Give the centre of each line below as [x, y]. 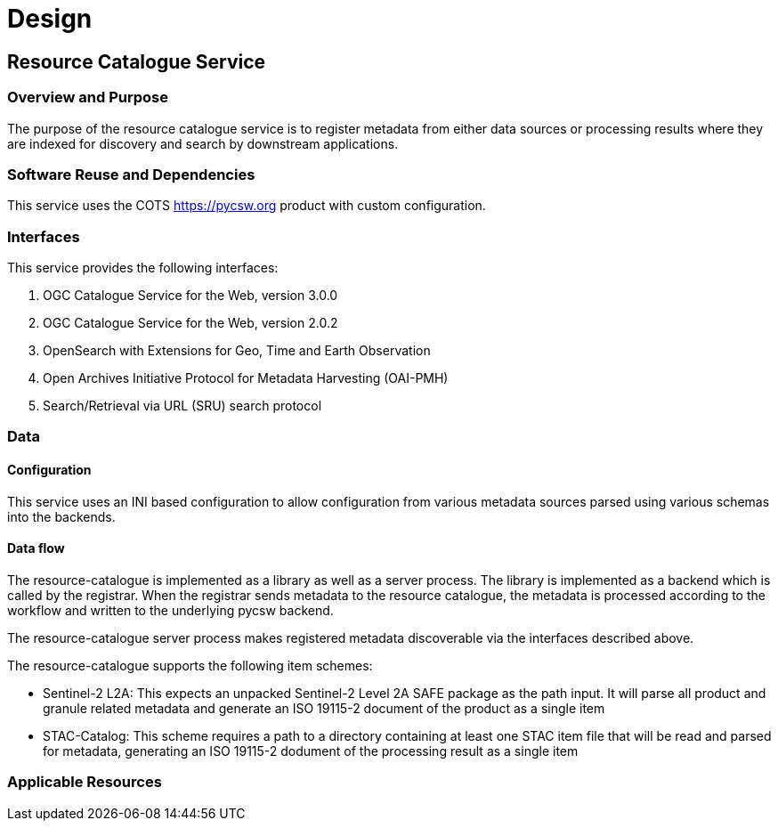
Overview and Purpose [88, 97]
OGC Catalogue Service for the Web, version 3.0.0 [190, 296]
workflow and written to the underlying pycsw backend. [170, 610]
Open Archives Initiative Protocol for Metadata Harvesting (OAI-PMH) [246, 378]
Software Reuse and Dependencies [131, 174]
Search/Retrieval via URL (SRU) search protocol [182, 406]
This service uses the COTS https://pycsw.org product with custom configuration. [247, 206]
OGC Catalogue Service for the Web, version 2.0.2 [190, 323]
